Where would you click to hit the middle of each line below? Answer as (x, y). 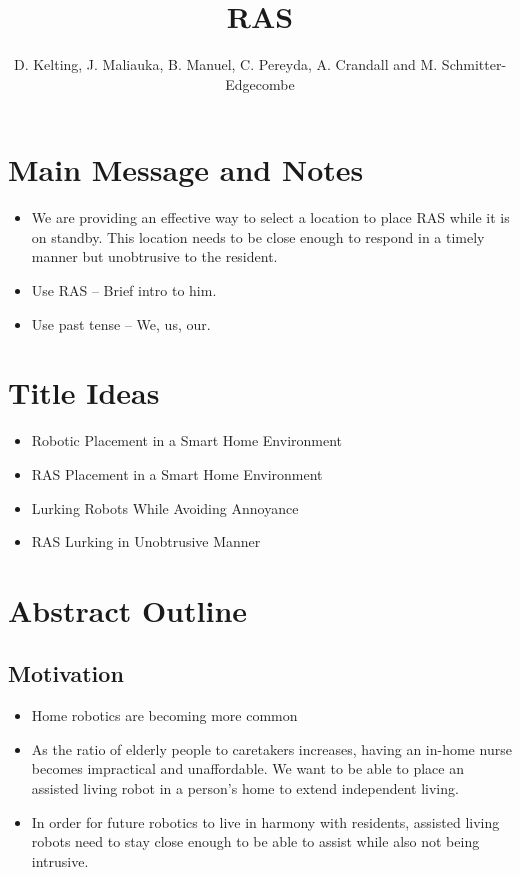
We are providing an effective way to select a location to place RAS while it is (270, 217)
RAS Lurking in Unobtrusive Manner (146, 541)
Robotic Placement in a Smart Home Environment (187, 440)
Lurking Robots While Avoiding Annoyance (165, 507)
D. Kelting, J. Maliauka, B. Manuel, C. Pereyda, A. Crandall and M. (225, 64)
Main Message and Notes (186, 169)
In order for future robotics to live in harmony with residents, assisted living (265, 821)
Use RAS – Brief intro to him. (124, 290)
